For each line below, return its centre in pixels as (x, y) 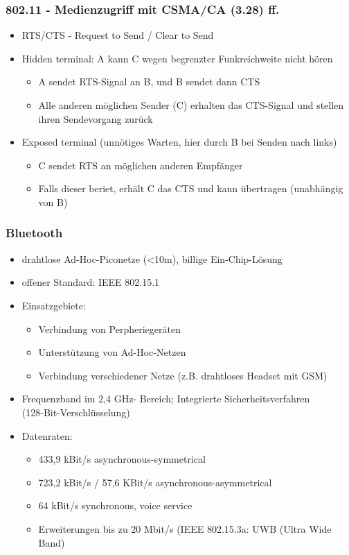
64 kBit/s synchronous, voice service (115, 505)
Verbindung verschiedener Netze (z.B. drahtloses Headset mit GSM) (183, 375)
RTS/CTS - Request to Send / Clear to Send (118, 35)
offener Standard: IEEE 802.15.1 (91, 282)
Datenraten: (47, 435)
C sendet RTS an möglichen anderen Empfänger (141, 165)
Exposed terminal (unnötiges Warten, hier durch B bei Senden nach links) (179, 142)
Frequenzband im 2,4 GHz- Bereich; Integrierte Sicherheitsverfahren (166, 399)
